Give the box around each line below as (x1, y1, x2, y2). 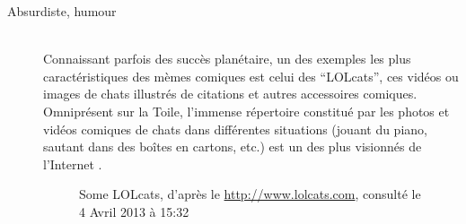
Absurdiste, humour (7, 2, 117, 20)
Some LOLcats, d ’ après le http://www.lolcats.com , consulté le (79, 185, 421, 203)
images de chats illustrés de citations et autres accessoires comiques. (43, 84, 418, 103)
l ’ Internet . (43, 154, 102, 173)
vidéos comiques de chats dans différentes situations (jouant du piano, (43, 119, 427, 138)
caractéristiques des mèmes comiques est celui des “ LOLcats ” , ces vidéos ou (43, 66, 459, 85)
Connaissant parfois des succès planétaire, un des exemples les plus (43, 49, 411, 68)
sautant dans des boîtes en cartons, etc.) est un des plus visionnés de (43, 137, 422, 156)
